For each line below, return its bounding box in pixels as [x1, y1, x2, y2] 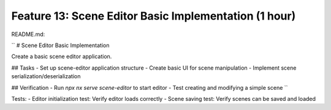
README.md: [11, 31, 45, 38]
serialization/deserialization [11, 73, 81, 80]
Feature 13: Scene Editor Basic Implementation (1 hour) [11, 9, 296, 23]
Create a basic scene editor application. [11, 53, 112, 61]
